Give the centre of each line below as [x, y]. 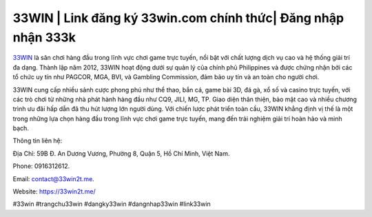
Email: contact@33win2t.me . [53, 178]
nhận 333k [44, 37]
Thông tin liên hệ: [38, 141]
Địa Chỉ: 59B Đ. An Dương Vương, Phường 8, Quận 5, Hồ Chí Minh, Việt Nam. [121, 153]
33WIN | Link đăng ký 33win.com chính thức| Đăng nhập [178, 18]
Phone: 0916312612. [41, 166]
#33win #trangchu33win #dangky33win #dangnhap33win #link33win [112, 204]
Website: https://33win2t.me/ [54, 192]
